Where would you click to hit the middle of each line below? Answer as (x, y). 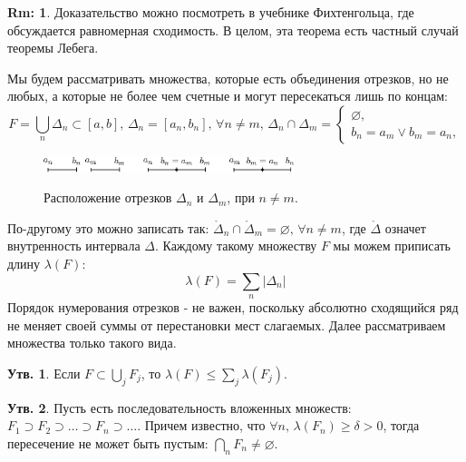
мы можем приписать (392, 246)
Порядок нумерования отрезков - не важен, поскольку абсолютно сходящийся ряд (233, 306)
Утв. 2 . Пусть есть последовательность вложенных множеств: (180, 407)
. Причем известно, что (201, 425)
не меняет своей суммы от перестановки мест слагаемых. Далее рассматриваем (227, 324)
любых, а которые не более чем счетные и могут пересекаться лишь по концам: (228, 96)
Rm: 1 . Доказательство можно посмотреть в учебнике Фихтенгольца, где (211, 12)
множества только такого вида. (92, 343)
